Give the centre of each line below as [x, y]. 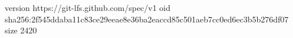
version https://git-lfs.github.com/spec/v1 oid [88, 7]
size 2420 [21, 30]
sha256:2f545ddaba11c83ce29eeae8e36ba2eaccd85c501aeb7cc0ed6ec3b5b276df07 [147, 19]
